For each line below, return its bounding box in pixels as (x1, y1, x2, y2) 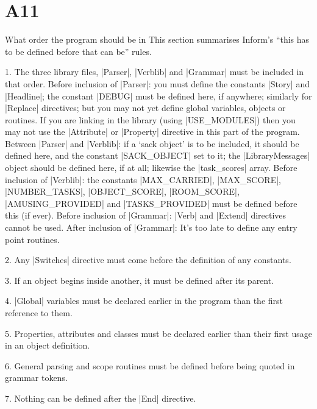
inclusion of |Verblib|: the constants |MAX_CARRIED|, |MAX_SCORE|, (5, 173, 281, 186)
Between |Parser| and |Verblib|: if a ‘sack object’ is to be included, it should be (5, 137, 299, 150)
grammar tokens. (5, 371, 68, 384)
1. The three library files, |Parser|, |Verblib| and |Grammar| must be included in (5, 65, 304, 78)
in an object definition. (5, 339, 90, 352)
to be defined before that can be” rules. (5, 45, 152, 57)
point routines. (5, 233, 60, 245)
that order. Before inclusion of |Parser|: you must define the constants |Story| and (5, 77, 310, 90)
